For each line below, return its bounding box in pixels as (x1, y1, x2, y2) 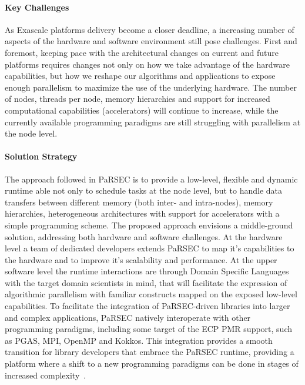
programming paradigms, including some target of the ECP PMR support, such (5, 323, 292, 335)
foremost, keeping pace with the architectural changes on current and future (5, 46, 279, 58)
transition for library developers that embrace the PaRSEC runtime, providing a (5, 346, 294, 358)
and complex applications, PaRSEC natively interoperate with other (5, 311, 251, 323)
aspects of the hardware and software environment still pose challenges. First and (5, 35, 297, 47)
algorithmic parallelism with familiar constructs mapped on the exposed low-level (5, 288, 297, 300)
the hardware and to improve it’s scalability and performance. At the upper (5, 253, 277, 265)
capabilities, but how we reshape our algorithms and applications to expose (5, 69, 276, 82)
